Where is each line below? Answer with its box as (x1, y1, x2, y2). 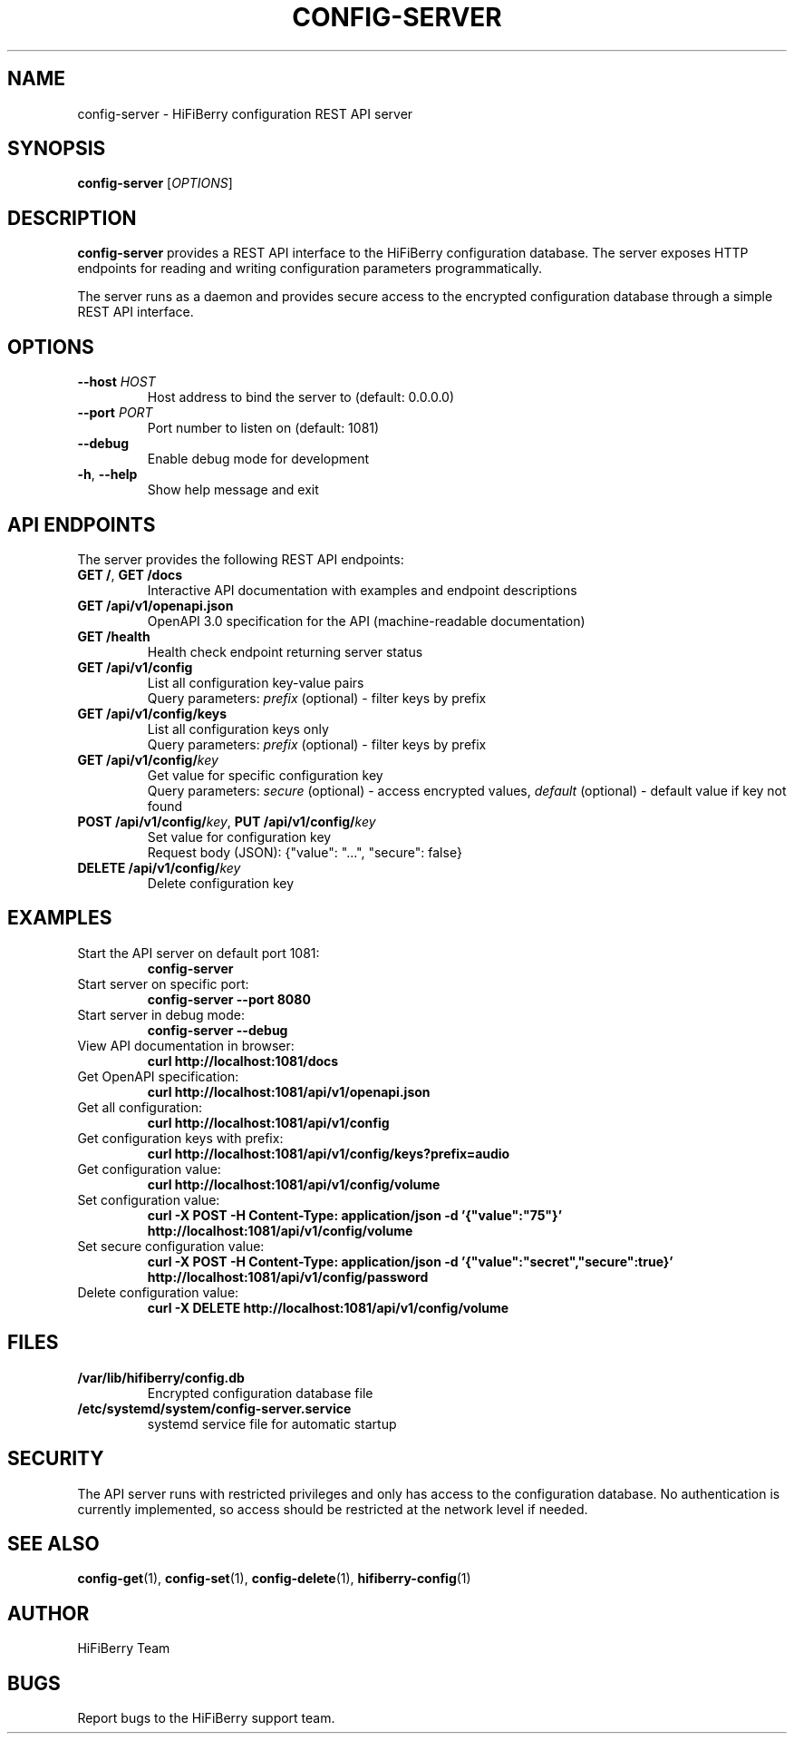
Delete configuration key (147, 875, 295, 891)
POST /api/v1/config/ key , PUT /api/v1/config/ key (77, 813, 376, 829)
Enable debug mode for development (147, 451, 370, 467)
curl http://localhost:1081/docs (147, 1052, 339, 1069)
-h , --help (77, 466, 138, 483)
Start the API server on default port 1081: (77, 944, 320, 961)
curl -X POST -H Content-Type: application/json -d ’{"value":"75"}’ (147, 1207, 562, 1223)
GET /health (77, 628, 150, 644)
